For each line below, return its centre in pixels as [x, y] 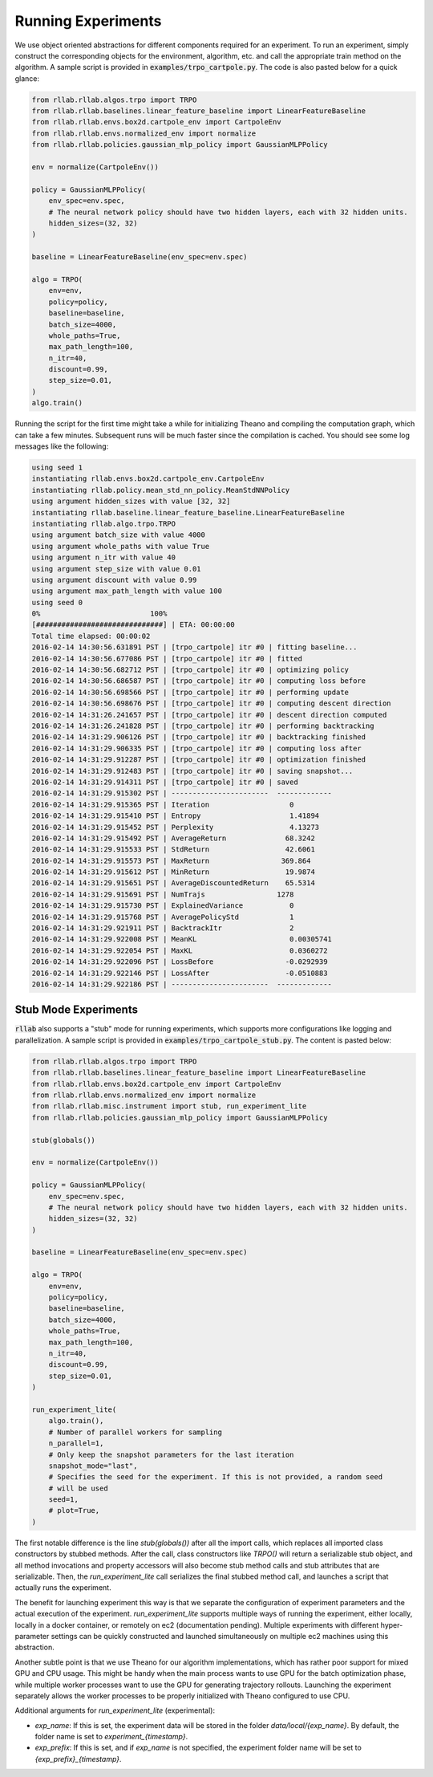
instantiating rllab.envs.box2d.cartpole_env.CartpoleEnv [148, 479]
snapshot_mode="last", [93, 1466]
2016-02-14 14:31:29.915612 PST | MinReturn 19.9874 [174, 872]
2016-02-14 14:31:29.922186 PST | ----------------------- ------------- [182, 984]
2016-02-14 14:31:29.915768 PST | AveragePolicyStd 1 [163, 917]
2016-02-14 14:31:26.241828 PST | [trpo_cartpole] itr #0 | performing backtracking [203, 726]
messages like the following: [62, 446]
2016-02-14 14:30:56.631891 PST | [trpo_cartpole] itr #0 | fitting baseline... [194, 647]
